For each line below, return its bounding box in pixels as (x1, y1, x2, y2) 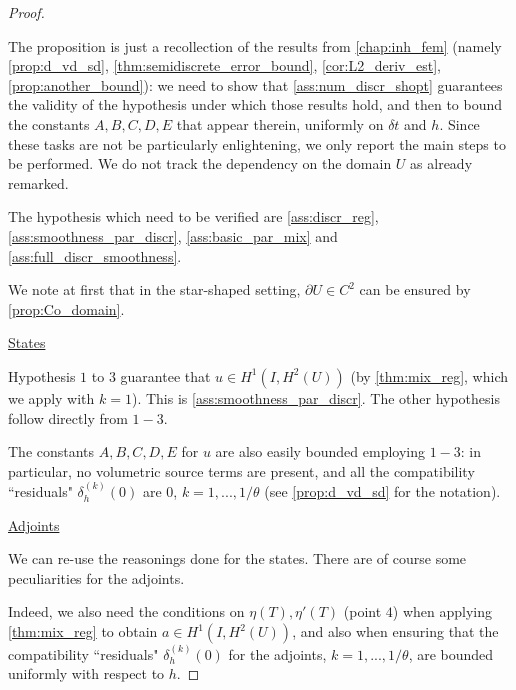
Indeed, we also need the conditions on (8, 601, 245, 622)
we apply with (8, 387, 95, 408)
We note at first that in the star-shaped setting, (8, 279, 301, 300)
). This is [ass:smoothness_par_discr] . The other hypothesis (131, 387, 500, 408)
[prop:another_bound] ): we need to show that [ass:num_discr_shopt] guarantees (8, 74, 503, 95)
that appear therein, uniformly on (176, 113, 384, 134)
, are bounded (408, 643, 494, 664)
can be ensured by (359, 279, 471, 300)
